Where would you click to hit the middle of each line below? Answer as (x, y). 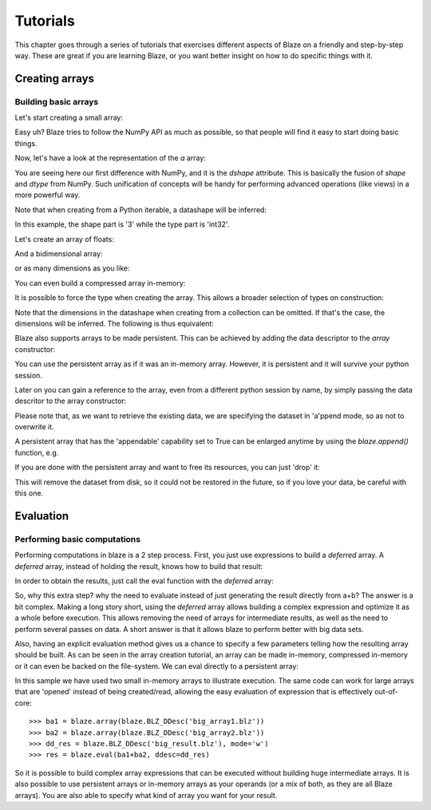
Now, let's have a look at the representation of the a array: (111, 158)
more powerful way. (47, 195)
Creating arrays (55, 79)
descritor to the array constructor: (71, 401)
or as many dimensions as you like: (72, 268)
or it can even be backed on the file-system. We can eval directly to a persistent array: (157, 666)
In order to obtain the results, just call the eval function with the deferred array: (144, 581)
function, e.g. (37, 452)
